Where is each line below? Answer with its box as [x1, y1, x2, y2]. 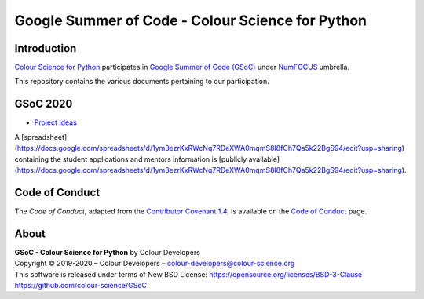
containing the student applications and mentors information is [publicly [14, 154, 247, 164]
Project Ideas [34, 118, 78, 127]
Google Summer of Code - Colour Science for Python [14, 12, 367, 29]
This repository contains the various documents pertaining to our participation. [14, 77, 270, 86]
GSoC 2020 [14, 97, 73, 111]
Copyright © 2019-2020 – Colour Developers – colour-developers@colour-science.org [14, 259, 295, 268]
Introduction [14, 42, 77, 55]
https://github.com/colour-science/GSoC [14, 280, 148, 290]
